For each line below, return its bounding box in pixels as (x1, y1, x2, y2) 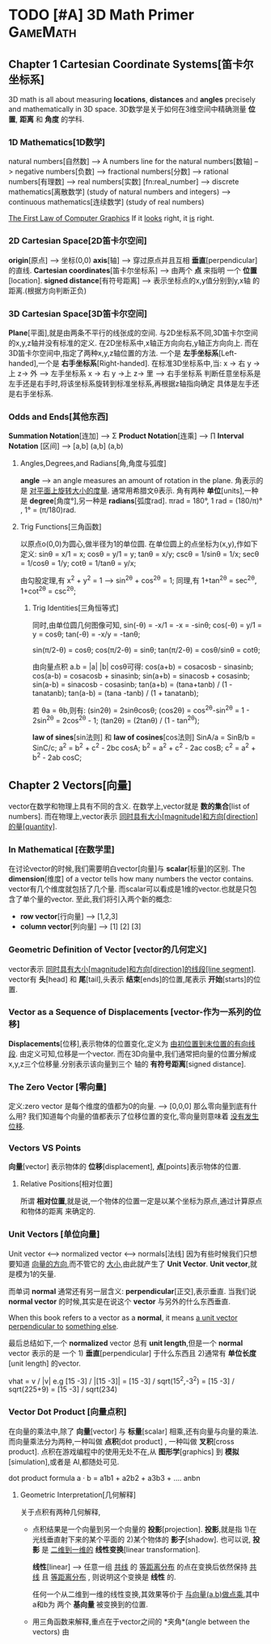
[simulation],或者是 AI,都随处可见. (8, 1456, 120, 1466)
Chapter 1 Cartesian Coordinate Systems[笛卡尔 (8, 57, 254, 71)
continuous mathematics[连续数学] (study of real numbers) (8, 197, 205, 207)
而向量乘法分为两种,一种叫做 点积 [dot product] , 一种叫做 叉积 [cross (8, 1436, 235, 1446)
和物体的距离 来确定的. (19, 1206, 95, 1216)
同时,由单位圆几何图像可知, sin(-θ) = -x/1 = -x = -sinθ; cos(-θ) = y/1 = (32, 619, 263, 630)
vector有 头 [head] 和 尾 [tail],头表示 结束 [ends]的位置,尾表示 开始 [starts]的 (8, 974, 254, 984)
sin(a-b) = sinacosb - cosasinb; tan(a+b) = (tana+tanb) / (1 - (32, 680, 233, 689)
